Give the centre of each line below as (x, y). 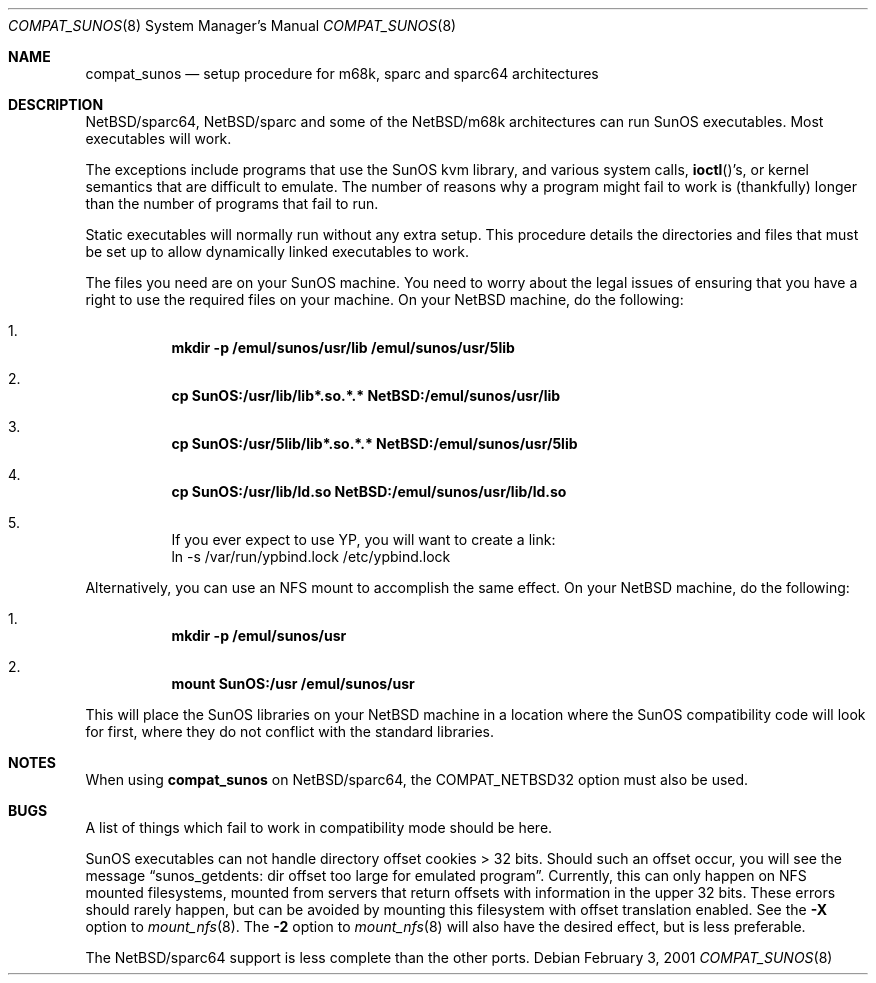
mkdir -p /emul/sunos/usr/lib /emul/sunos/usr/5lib (343, 347)
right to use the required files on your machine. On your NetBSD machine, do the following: (384, 299)
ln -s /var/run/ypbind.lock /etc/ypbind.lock (311, 556)
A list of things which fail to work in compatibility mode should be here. (319, 827)
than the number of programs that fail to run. (232, 203)
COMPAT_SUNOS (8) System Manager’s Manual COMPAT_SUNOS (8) (232, 25)
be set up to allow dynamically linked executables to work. (277, 251)
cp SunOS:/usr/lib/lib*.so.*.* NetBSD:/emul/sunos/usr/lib (366, 395)
